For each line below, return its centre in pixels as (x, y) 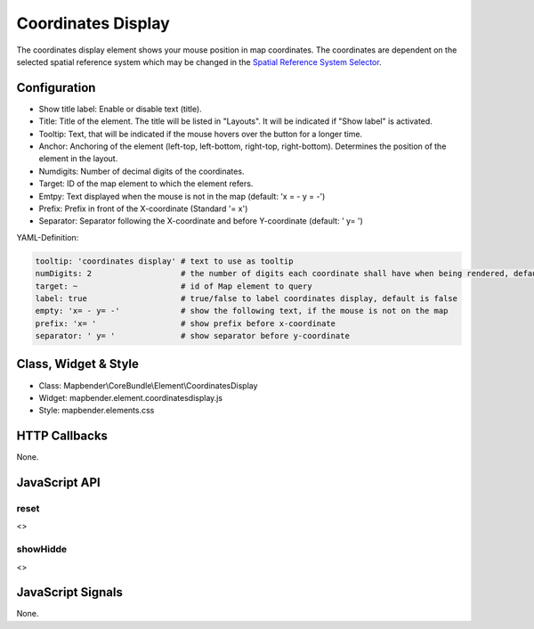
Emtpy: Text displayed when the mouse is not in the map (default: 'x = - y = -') (182, 196)
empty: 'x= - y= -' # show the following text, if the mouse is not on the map (242, 311)
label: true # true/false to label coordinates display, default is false (247, 298)
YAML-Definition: (48, 237)
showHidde (42, 550)
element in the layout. (78, 159)
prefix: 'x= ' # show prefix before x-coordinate (186, 323)
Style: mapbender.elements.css (97, 411)
